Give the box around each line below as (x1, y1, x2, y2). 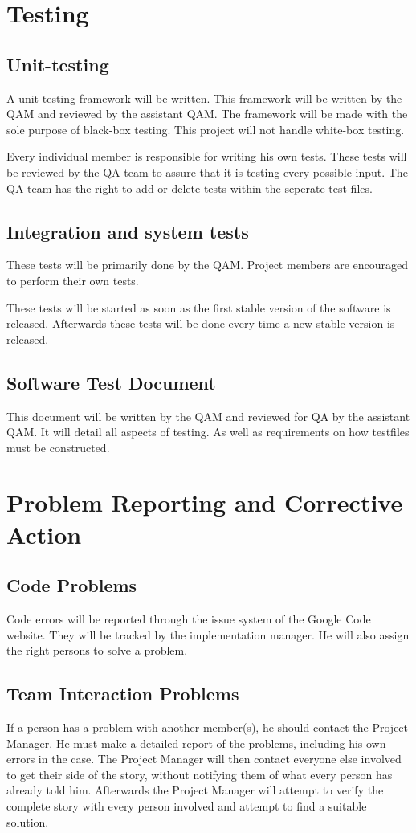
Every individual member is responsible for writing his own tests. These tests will (6, 148, 407, 165)
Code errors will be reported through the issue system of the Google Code (6, 610, 371, 627)
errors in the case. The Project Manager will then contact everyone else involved (6, 750, 402, 767)
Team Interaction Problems (6, 681, 239, 706)
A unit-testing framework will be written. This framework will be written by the (6, 89, 402, 106)
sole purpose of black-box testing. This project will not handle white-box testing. (6, 120, 405, 137)
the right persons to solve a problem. (6, 642, 188, 659)
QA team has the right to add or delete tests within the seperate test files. (6, 179, 373, 196)
